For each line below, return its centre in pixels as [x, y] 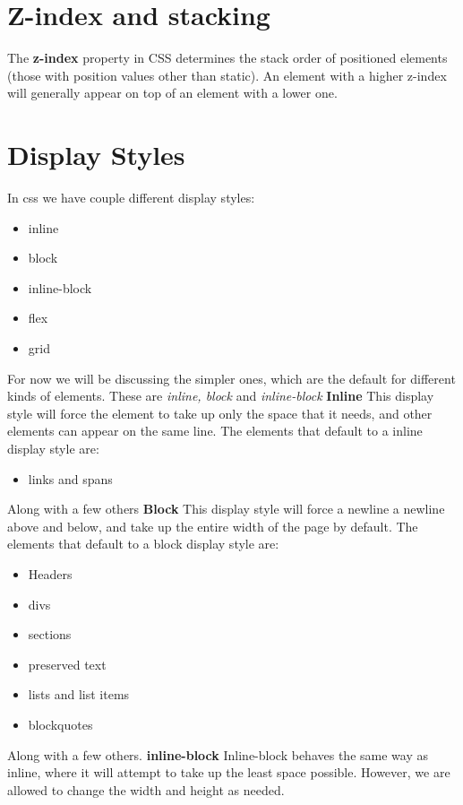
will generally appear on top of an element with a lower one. [172, 93]
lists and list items [79, 694]
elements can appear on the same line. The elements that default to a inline [215, 431]
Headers [50, 573]
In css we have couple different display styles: [131, 198]
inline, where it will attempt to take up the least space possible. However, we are [229, 772]
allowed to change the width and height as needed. [146, 789]
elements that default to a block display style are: [143, 544]
